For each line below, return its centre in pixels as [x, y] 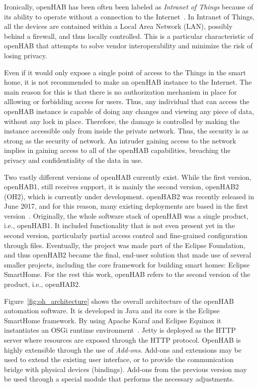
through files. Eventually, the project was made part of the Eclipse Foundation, [125, 245]
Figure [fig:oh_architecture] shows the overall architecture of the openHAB [119, 301]
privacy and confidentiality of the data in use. [74, 160]
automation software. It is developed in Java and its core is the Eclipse [112, 311]
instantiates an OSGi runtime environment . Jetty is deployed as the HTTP [120, 330]
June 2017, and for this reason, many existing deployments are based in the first [126, 206]
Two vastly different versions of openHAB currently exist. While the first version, [128, 177]
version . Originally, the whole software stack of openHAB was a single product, [126, 215]
